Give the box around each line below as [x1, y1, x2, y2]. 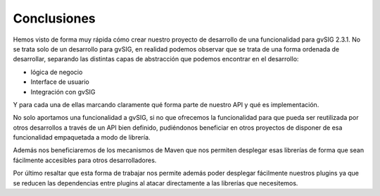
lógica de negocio [30, 68, 83, 76]
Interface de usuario [30, 78, 89, 86]
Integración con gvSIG [30, 87, 96, 96]
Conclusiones [13, 11, 96, 26]
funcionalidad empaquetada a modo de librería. [13, 133, 151, 142]
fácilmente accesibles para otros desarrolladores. [13, 156, 157, 164]
